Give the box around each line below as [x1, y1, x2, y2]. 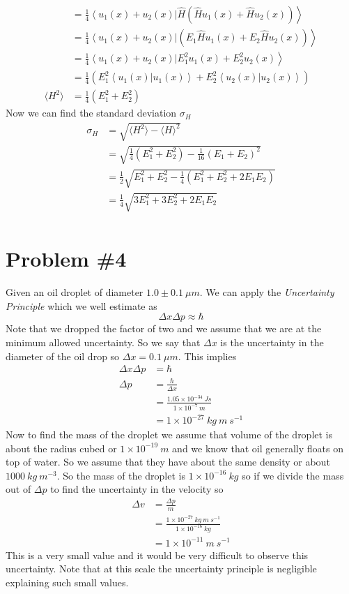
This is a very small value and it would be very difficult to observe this [6, 547, 309, 562]
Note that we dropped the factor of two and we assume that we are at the [6, 321, 322, 336]
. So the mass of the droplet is [56, 468, 185, 482]
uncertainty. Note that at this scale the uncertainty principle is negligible [6, 561, 317, 576]
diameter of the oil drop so [6, 348, 120, 363]
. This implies [178, 348, 237, 363]
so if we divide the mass [242, 468, 344, 482]
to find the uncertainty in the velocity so [50, 482, 224, 496]
